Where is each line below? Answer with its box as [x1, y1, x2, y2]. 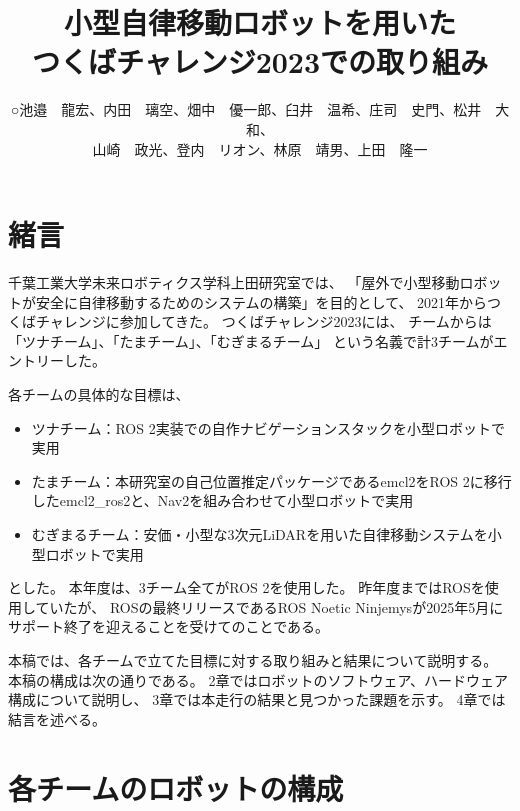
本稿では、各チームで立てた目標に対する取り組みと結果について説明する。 [8, 649, 498, 670]
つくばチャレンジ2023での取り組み [31, 41, 489, 82]
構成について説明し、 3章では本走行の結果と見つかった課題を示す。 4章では [8, 689, 506, 710]
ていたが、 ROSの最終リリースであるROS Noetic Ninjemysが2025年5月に [35, 596, 504, 617]
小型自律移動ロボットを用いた [63, 2, 456, 43]
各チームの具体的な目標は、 [8, 384, 190, 404]
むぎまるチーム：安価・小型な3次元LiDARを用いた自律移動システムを [31, 523, 488, 544]
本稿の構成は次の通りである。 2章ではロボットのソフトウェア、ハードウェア [8, 669, 509, 690]
